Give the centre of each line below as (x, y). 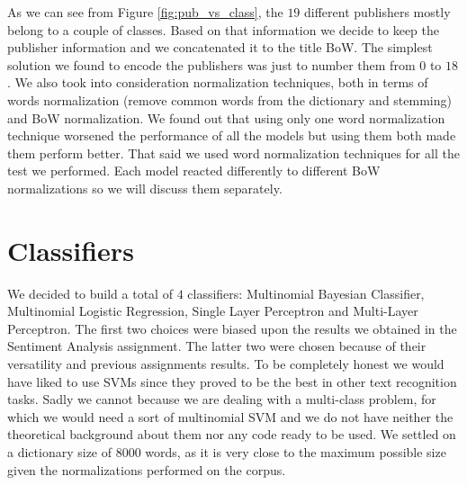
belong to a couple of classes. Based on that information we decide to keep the (223, 29)
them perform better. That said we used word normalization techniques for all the (233, 153)
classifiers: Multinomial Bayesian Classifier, (306, 293)
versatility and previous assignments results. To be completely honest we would (226, 364)
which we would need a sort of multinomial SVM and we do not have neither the (230, 416)
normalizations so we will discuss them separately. (145, 188)
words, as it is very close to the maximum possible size (296, 452)
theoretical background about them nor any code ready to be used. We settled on (232, 434)
